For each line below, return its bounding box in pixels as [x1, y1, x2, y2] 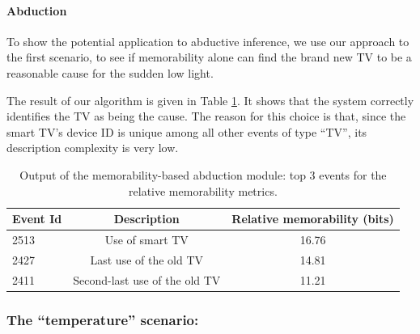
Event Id [12, 210, 62, 227]
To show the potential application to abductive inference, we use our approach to [6, 32, 409, 49]
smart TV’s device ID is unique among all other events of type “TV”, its [6, 123, 367, 140]
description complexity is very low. [6, 139, 179, 156]
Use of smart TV [104, 230, 189, 247]
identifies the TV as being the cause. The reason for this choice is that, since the [6, 108, 406, 125]
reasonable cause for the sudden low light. [6, 64, 214, 81]
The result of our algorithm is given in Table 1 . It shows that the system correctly [6, 91, 414, 108]
